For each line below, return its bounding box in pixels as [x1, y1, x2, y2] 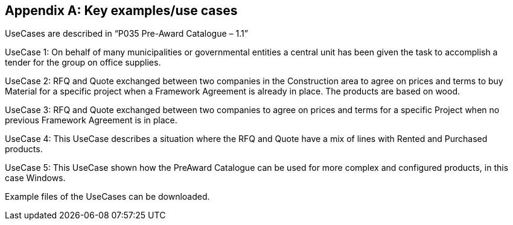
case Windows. [5, 173, 66, 183]
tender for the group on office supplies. [5, 57, 161, 68]
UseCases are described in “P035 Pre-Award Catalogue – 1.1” [5, 28, 248, 39]
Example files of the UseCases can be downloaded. [5, 191, 210, 202]
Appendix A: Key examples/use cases [5, 3, 238, 18]
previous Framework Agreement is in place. [5, 115, 177, 126]
